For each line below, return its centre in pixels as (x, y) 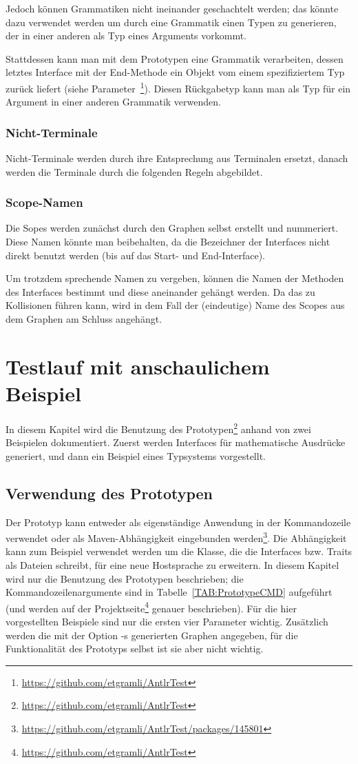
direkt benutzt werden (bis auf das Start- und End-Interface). (135, 255)
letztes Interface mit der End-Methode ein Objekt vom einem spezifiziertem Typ (175, 72)
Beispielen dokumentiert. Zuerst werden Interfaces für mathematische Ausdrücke (176, 442)
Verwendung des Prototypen (109, 493)
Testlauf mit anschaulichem (138, 366)
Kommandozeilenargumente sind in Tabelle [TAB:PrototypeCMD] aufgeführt (169, 592)
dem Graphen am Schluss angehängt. (84, 319)
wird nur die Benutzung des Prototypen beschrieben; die (125, 578)
